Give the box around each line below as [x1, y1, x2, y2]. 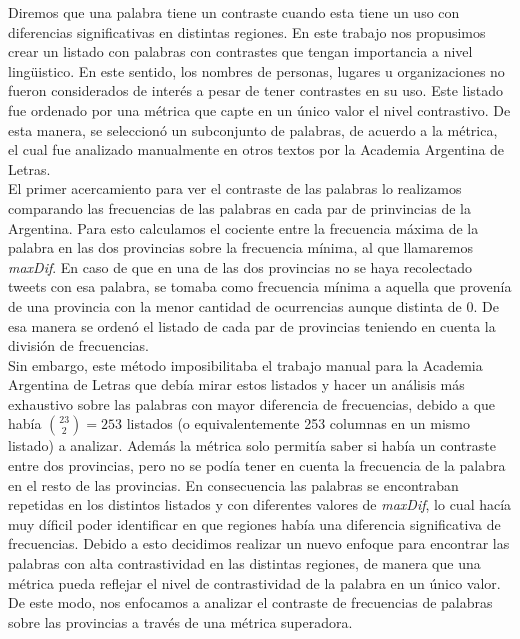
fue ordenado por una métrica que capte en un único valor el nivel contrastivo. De [8, 99, 511, 120]
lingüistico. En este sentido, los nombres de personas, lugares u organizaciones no [8, 60, 505, 81]
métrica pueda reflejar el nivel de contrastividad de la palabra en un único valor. [8, 572, 501, 593]
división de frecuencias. [8, 335, 149, 356]
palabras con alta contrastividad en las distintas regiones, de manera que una [8, 553, 481, 574]
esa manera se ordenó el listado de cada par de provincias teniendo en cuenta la [8, 315, 496, 336]
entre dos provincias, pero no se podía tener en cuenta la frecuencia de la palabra [8, 455, 506, 476]
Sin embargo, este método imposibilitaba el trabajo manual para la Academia [8, 354, 483, 375]
